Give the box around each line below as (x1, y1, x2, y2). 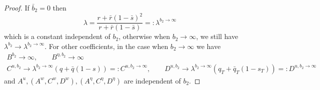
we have (196, 40, 221, 51)
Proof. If (4, 2, 29, 12)
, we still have (196, 31, 238, 41)
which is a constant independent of (4, 31, 110, 41)
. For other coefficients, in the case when (44, 40, 168, 51)
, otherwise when (118, 31, 170, 41)
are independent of (123, 75, 181, 85)
